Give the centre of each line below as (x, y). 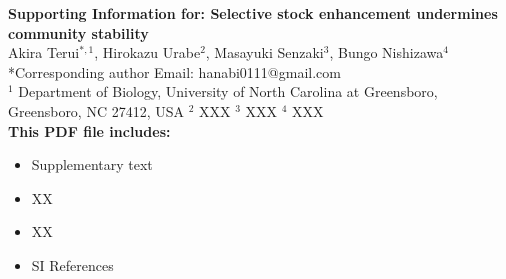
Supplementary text (92, 164)
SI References (72, 264)
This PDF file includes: (89, 130)
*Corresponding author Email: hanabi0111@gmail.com (174, 71)
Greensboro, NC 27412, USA (96, 110)
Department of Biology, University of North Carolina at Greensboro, (228, 91)
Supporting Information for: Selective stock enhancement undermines (253, 13)
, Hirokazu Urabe (147, 52)
